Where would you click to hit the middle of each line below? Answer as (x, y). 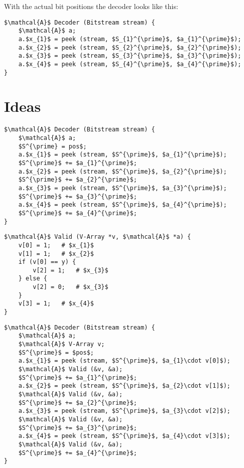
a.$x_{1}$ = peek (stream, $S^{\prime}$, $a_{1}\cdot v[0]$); (125, 361)
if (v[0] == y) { (47, 262)
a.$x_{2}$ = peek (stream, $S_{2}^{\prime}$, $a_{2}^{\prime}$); (130, 47)
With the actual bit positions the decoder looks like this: (91, 6)
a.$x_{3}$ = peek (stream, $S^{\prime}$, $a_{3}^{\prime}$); (123, 188)
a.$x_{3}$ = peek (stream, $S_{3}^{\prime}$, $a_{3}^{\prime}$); (130, 56)
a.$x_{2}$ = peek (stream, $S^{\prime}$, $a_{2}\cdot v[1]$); (125, 386)
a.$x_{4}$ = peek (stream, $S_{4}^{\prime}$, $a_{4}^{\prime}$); (130, 64)
